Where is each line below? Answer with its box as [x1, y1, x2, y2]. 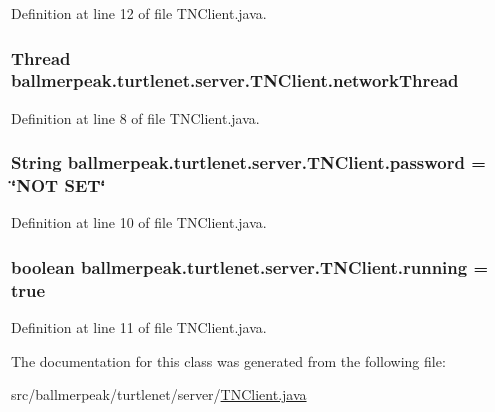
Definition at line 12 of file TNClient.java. [11, 3, 267, 23]
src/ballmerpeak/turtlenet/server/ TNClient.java [11, 384, 307, 405]
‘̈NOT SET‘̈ [11, 173, 106, 198]
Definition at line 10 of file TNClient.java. [11, 212, 267, 233]
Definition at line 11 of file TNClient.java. [11, 317, 267, 338]
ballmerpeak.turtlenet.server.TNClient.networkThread [11, 68, 459, 93]
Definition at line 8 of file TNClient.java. [11, 107, 260, 128]
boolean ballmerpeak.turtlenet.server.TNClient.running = [11, 254, 489, 279]
